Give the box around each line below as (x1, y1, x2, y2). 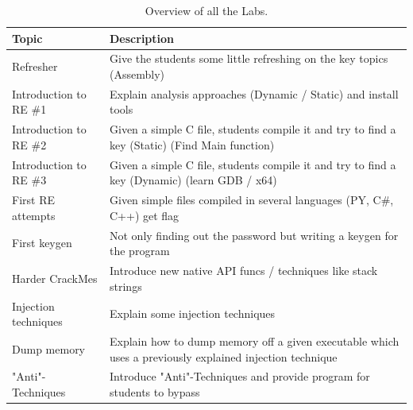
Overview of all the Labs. (145, 2, 268, 18)
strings (110, 277, 142, 294)
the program (110, 242, 170, 259)
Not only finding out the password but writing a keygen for (110, 226, 399, 243)
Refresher (12, 58, 58, 75)
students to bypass (110, 383, 200, 400)
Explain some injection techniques (110, 305, 276, 322)
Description (110, 29, 175, 46)
